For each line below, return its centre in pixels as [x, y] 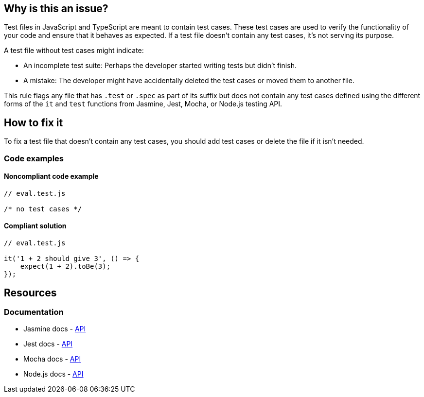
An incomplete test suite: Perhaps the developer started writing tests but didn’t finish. [160, 66]
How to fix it [34, 122]
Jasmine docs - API [55, 329]
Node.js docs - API [53, 374]
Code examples [34, 158]
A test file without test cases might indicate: [74, 51]
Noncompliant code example [51, 176]
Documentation [34, 312]
